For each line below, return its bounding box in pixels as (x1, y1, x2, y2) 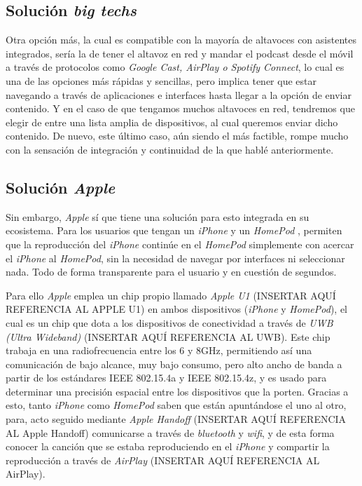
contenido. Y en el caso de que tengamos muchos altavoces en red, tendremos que (6, 101, 355, 116)
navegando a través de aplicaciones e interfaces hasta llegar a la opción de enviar (6, 87, 351, 102)
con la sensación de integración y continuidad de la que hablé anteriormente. (6, 142, 334, 156)
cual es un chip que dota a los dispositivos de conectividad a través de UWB (6, 315, 333, 330)
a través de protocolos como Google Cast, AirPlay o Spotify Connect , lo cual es (6, 60, 344, 74)
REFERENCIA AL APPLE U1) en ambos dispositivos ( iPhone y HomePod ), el (6, 302, 348, 316)
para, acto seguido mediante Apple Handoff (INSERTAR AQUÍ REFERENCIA (6, 412, 347, 426)
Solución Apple (6, 176, 116, 198)
